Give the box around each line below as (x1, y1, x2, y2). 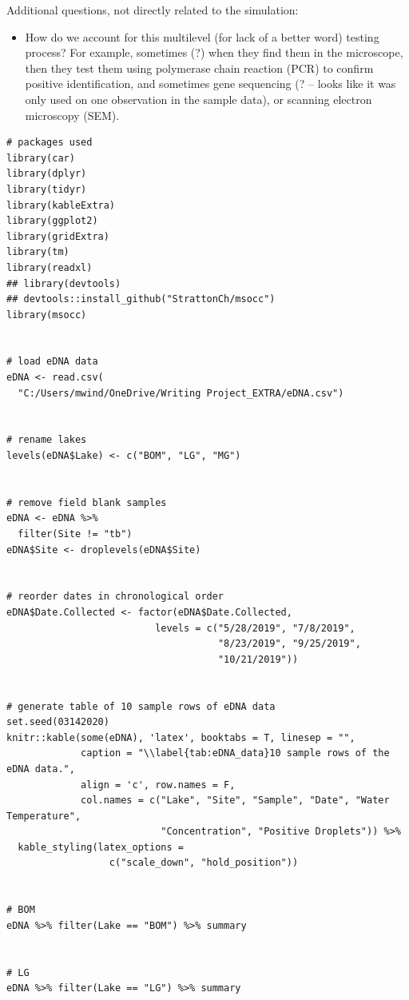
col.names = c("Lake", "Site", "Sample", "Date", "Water (81, 795, 390, 807)
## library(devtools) (6, 277, 121, 289)
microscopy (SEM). (25, 106, 120, 123)
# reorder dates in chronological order (6, 591, 224, 603)
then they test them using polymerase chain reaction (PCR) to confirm (25, 59, 374, 76)
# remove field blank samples (6, 496, 167, 508)
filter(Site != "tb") (18, 528, 133, 540)
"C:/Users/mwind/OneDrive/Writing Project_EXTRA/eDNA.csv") (18, 387, 344, 399)
